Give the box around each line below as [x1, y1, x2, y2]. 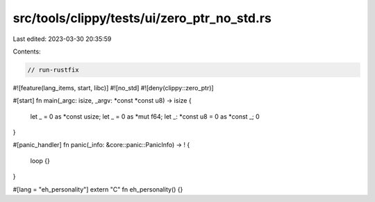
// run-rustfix [27, 66, 79, 74]
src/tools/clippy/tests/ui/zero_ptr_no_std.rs [12, 10, 272, 26]
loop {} [30, 156, 50, 165]
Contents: [12, 47, 41, 56]
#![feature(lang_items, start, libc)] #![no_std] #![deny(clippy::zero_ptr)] [12, 83, 215, 92]
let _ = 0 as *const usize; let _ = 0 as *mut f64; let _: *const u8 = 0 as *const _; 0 [30, 112, 260, 121]
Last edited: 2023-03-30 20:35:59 [12, 35, 112, 43]
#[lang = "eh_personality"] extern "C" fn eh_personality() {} [12, 185, 183, 194]
